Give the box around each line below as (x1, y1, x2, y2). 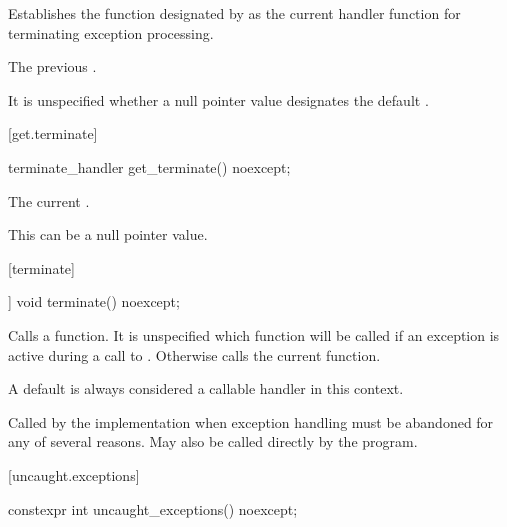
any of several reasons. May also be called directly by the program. (8, 431, 418, 452)
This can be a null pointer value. (8, 224, 208, 245)
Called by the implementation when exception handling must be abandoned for (8, 411, 494, 432)
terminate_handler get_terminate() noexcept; (8, 156, 291, 177)
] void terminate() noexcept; (8, 291, 180, 312)
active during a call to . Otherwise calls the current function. (8, 344, 381, 365)
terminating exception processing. (8, 22, 214, 43)
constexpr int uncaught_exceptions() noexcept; (8, 498, 298, 519)
